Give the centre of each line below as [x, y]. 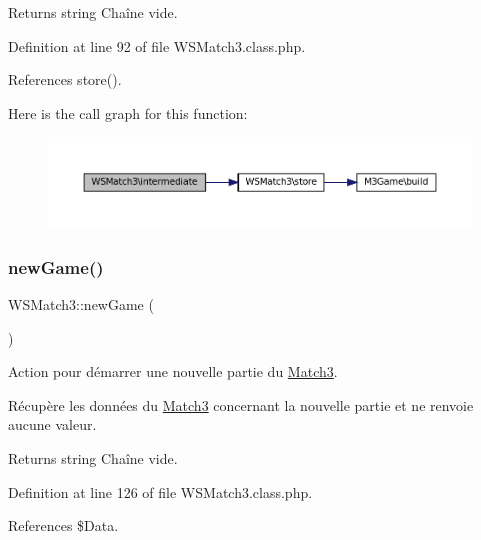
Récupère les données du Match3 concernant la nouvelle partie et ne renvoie [241, 404]
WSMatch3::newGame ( [81, 304]
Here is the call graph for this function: [128, 112]
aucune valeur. [52, 424]
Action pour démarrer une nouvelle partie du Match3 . [173, 371]
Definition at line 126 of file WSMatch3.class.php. [160, 491]
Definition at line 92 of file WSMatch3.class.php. [157, 45]
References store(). [65, 79]
